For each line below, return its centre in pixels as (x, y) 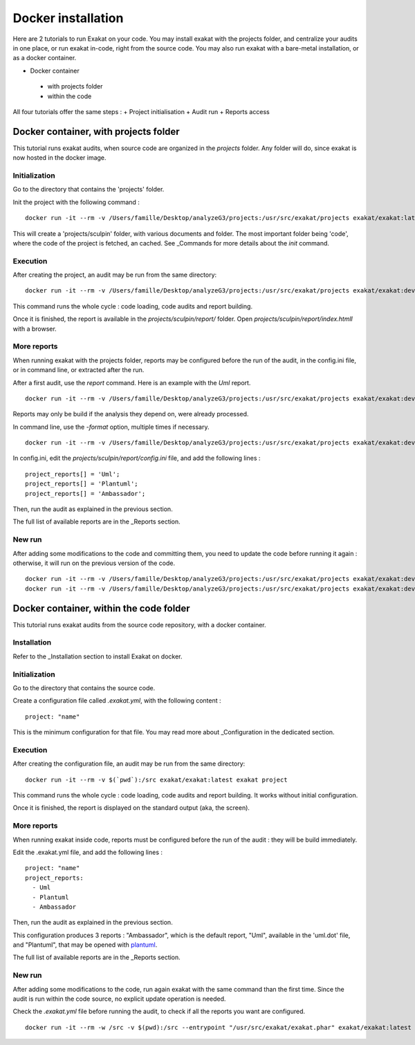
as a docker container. (45, 58)
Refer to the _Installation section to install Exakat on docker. (98, 656)
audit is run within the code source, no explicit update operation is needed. (119, 999)
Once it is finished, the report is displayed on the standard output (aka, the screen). (131, 808)
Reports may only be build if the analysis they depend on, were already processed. (131, 414)
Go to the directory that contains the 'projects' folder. (89, 189)
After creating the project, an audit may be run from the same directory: (115, 275)
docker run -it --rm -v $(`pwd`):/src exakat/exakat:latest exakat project (156, 779)
